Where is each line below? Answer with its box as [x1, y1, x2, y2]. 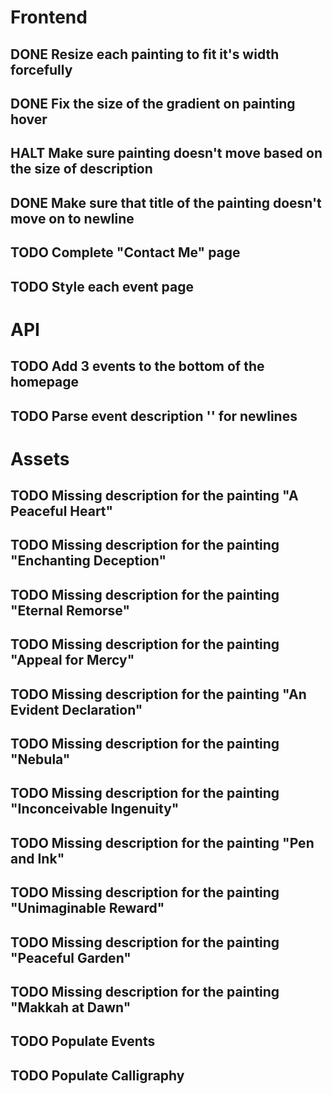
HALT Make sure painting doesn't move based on [10, 145, 323, 162]
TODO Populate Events [10, 1033, 156, 1050]
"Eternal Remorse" [10, 602, 131, 619]
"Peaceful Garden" [10, 949, 132, 966]
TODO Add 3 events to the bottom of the [10, 358, 265, 375]
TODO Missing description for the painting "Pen [10, 834, 315, 851]
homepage [10, 374, 80, 391]
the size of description [10, 161, 153, 178]
